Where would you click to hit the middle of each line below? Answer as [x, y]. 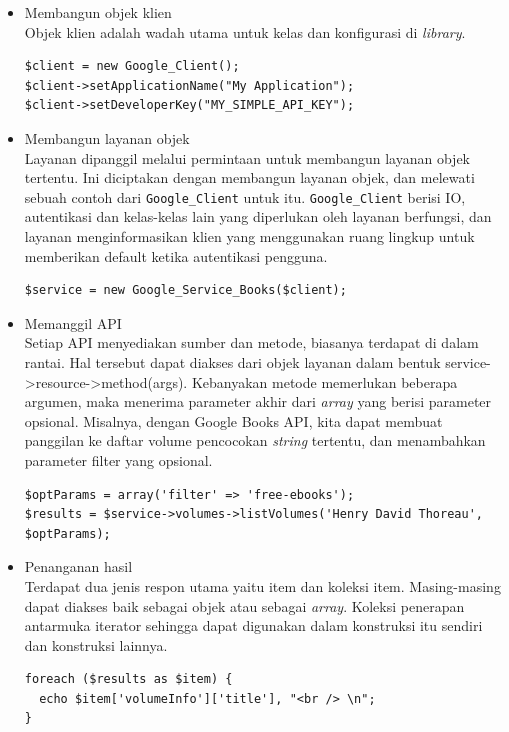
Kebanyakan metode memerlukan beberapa [324, 381]
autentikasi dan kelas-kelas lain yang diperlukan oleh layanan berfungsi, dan [258, 216]
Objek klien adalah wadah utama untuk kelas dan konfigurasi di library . [245, 31]
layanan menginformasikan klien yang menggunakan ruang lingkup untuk [249, 236]
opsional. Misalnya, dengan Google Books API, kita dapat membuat [233, 420]
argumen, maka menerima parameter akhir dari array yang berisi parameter [258, 401]
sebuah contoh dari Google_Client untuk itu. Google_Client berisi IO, [245, 196]
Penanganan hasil [78, 566]
